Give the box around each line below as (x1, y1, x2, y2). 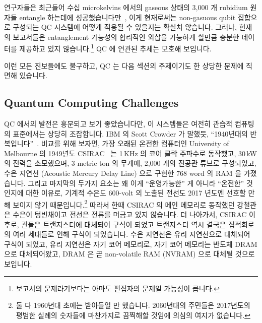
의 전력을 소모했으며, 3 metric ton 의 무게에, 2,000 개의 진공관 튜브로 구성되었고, (4, 158, 256, 168)
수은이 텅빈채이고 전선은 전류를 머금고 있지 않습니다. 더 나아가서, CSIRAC (13, 209, 247, 220)
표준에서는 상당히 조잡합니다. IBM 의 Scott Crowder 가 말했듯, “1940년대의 (13, 128, 248, 139)
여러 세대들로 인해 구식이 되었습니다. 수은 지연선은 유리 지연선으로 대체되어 (13, 229, 250, 239)
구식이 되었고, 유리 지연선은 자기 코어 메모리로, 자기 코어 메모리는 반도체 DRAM (4, 238, 257, 249)
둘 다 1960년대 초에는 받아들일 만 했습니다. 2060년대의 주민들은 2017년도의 (16, 300, 250, 310)
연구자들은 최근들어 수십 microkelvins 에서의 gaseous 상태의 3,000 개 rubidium (4, 2, 248, 12)
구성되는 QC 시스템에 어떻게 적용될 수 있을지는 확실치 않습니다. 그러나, (13, 22, 237, 32)
